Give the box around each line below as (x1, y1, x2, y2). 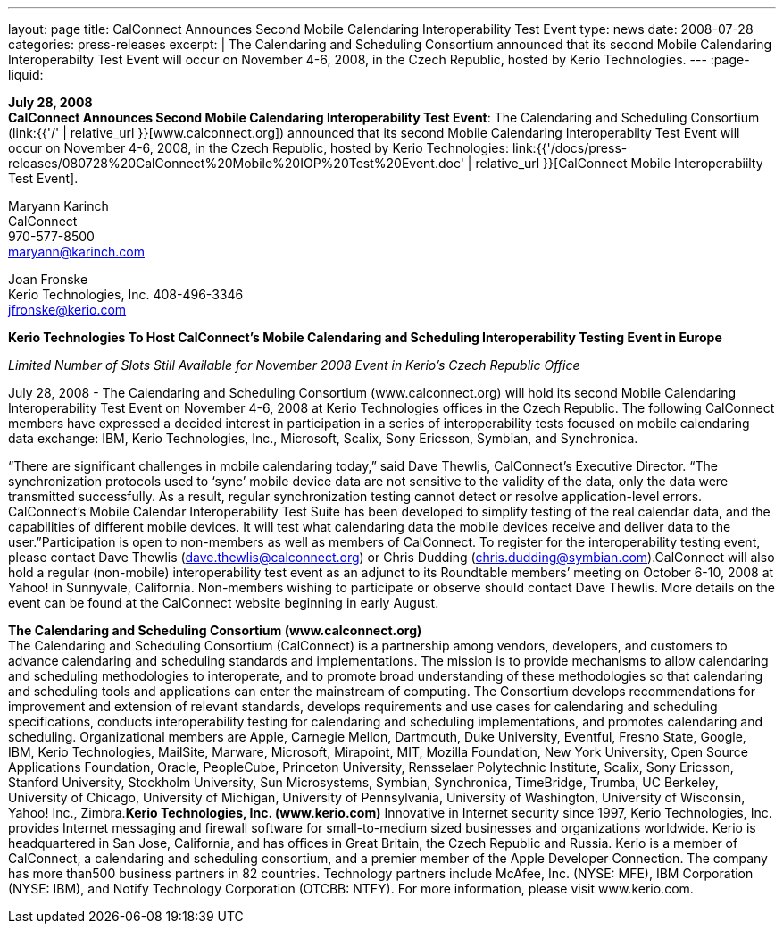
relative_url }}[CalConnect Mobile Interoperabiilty (475, 155, 763, 171)
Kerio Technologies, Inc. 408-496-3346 (8, 287, 244, 302)
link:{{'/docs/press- (512, 140, 628, 155)
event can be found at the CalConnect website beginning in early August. (8, 595, 439, 610)
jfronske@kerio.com (8, 302, 127, 317)
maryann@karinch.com (8, 244, 145, 259)
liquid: (8, 67, 44, 82)
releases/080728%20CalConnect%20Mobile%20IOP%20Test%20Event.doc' (8, 155, 464, 171)
